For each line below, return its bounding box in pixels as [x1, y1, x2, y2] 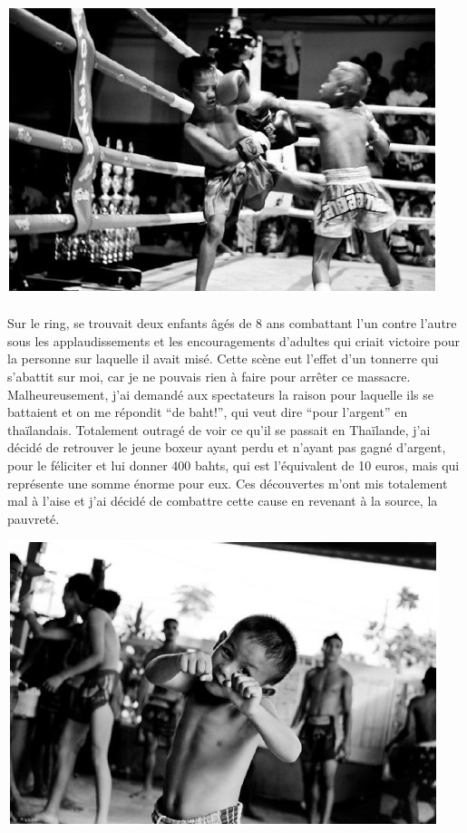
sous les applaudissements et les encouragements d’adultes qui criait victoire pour [7, 331, 460, 350]
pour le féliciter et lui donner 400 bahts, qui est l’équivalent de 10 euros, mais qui [7, 455, 460, 474]
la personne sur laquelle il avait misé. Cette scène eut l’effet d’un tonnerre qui [7, 349, 439, 368]
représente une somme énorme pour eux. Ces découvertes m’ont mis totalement [7, 473, 448, 492]
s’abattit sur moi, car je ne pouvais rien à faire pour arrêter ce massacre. [7, 366, 411, 385]
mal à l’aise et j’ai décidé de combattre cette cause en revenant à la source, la [7, 491, 438, 510]
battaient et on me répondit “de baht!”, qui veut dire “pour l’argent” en [7, 402, 408, 421]
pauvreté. [7, 509, 60, 528]
